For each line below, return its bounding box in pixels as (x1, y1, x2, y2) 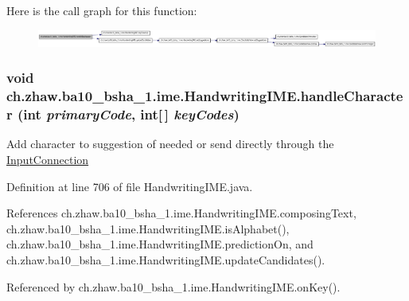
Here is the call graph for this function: (6, 2, 197, 18)
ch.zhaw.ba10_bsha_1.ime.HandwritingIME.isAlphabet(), (6, 220, 290, 236)
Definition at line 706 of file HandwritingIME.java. (6, 178, 253, 194)
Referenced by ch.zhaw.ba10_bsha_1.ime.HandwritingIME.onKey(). (6, 278, 341, 295)
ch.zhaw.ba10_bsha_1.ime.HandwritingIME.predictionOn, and (6, 236, 314, 252)
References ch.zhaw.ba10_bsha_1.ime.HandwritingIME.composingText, (6, 205, 356, 221)
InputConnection (6, 150, 89, 167)
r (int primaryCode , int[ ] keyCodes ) (6, 104, 240, 124)
